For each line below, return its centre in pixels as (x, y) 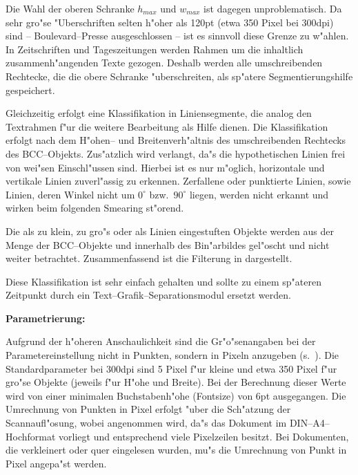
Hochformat (31, 436)
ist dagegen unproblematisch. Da (273, 8)
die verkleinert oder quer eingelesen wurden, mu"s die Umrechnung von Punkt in (176, 450)
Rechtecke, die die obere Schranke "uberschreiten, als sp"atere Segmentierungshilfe (179, 76)
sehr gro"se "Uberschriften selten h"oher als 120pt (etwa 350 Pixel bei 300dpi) (170, 22)
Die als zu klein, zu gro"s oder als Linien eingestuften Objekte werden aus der (170, 231)
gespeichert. (30, 90)
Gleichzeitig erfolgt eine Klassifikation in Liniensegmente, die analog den (159, 113)
